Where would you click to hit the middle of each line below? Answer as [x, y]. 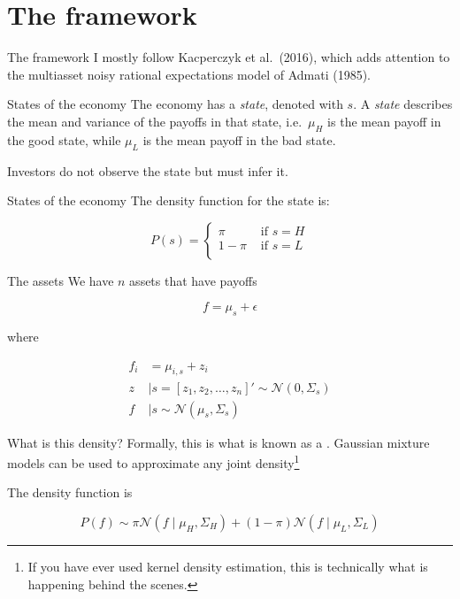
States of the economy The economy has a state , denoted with [175, 104]
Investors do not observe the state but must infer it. [148, 170]
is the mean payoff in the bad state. [239, 139]
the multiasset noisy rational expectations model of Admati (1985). [189, 74]
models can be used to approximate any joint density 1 [153, 461]
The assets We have [61, 280]
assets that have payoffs [193, 280]
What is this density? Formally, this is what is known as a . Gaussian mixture [218, 442]
